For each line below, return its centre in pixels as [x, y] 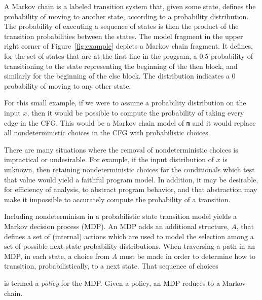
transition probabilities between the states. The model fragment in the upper [124, 36]
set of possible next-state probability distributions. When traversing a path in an [130, 246]
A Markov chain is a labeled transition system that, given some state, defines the [130, 6]
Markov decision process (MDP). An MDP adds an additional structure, [117, 226]
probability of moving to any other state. [68, 85]
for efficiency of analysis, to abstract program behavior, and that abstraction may [131, 189]
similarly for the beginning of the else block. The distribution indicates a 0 [120, 76]
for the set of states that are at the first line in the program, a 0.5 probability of [128, 55]
